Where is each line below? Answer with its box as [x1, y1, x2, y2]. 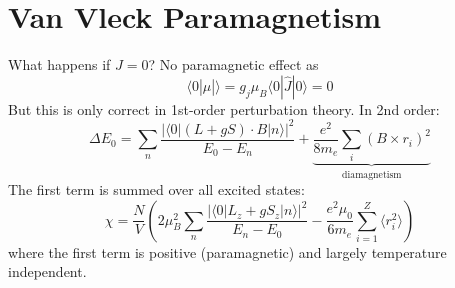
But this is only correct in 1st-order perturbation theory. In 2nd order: [8, 98, 440, 119]
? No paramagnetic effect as [148, 54, 319, 75]
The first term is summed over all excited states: [8, 179, 305, 200]
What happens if [8, 54, 111, 75]
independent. [8, 261, 87, 282]
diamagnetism [342, 169, 402, 180]
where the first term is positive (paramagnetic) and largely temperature [8, 241, 447, 262]
